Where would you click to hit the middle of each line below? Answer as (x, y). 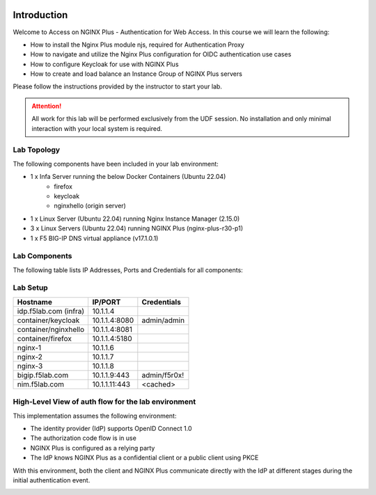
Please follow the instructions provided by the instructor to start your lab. (118, 86)
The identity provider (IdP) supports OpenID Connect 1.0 (111, 428)
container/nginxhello (51, 329)
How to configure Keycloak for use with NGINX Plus (104, 64)
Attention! (47, 106)
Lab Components (42, 256)
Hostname (34, 301)
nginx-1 (29, 347)
